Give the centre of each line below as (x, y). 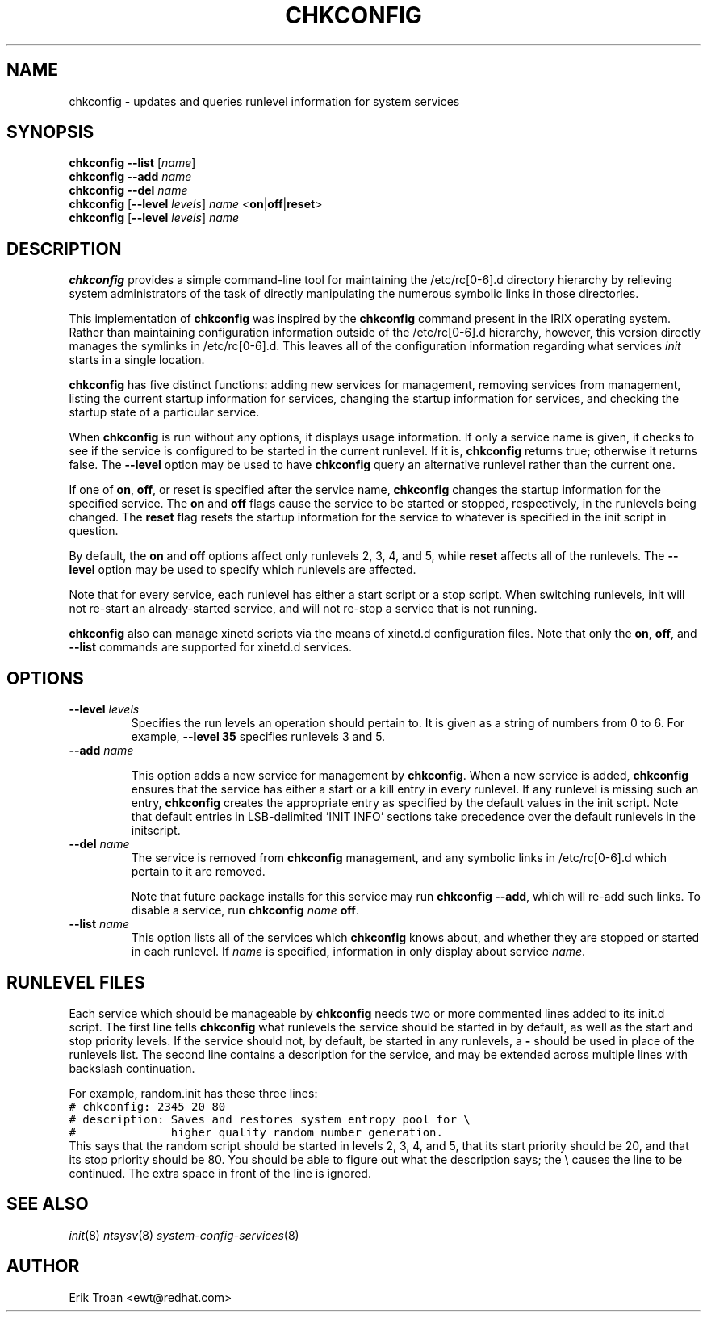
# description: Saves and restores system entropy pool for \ (270, 1119)
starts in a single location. (137, 360)
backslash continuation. (132, 1068)
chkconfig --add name (130, 177)
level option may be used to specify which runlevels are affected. (243, 570)
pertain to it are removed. (198, 872)
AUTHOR (43, 1266)
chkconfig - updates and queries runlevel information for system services (264, 101)
